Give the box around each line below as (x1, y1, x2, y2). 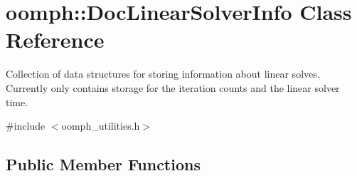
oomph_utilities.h (61, 118, 140, 133)
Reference (6, 25, 105, 54)
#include (6, 118, 46, 133)
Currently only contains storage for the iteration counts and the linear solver (6, 80, 340, 95)
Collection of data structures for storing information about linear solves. (6, 66, 320, 81)
